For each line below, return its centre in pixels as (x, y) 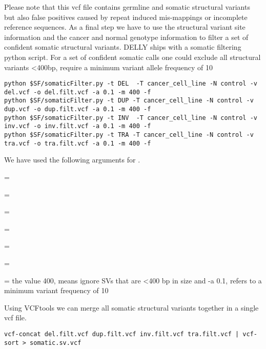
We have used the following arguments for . (72, 160)
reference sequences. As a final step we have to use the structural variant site (125, 27)
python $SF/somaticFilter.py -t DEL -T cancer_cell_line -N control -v (131, 84)
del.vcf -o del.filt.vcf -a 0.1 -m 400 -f (78, 92)
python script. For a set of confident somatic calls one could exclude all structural (132, 57)
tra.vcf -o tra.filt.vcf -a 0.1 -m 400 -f (78, 143)
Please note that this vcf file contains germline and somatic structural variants (127, 7)
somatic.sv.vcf (56, 343)
